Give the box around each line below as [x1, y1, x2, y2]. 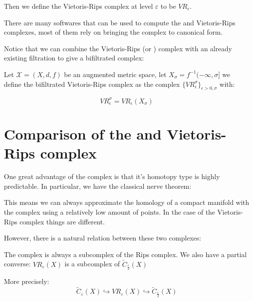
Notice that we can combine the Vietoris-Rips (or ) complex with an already [4, 43, 232, 53]
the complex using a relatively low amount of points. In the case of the [4, 206, 215, 217]
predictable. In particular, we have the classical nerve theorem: [4, 181, 192, 191]
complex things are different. [19, 216, 105, 226]
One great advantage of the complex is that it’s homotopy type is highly [4, 171, 220, 181]
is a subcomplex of [64, 259, 120, 269]
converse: [4, 259, 31, 269]
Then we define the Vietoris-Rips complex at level [4, 1, 153, 11]
